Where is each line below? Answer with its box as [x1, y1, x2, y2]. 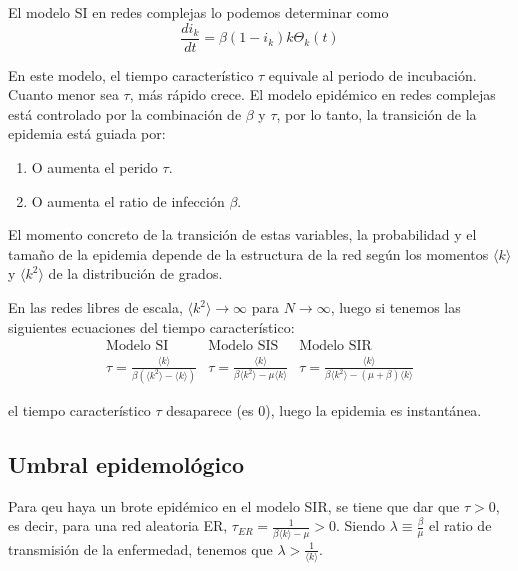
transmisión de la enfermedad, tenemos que [8, 538, 273, 559]
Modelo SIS [208, 339, 279, 354]
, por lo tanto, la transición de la [276, 103, 477, 124]
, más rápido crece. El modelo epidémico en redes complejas [129, 84, 496, 105]
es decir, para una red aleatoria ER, [8, 515, 228, 536]
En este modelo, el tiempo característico [8, 64, 254, 85]
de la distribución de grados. [48, 263, 223, 284]
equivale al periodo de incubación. [268, 64, 477, 85]
